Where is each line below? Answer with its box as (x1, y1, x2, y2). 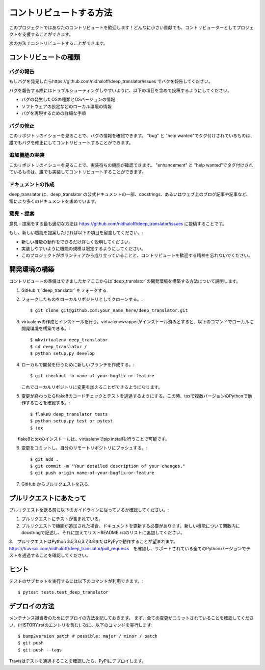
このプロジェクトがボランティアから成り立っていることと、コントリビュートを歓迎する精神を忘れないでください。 (21, 252, 253, 258)
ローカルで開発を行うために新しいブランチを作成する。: (21, 362, 135, 367)
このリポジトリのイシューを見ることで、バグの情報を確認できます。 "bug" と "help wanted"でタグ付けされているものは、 (9, 133, 255, 139)
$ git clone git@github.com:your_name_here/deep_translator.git (30, 307, 188, 313)
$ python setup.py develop (30, 351, 95, 356)
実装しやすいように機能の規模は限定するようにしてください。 (21, 246, 146, 251)
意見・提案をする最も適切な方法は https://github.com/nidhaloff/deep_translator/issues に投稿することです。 (9, 221, 227, 226)
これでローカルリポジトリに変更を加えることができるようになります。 (21, 384, 163, 390)
